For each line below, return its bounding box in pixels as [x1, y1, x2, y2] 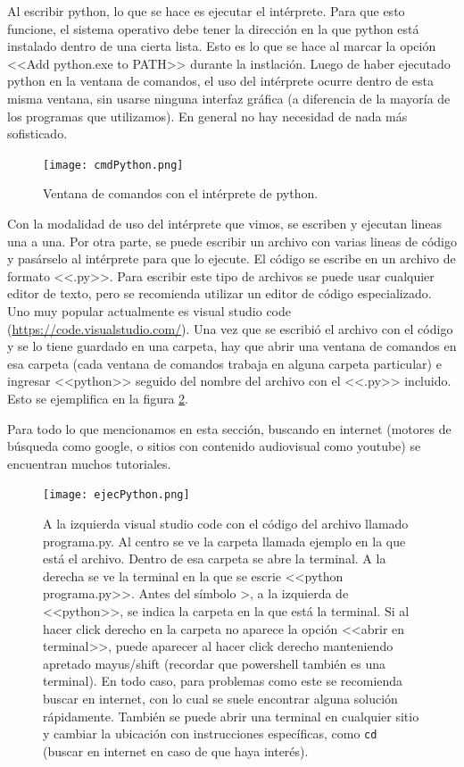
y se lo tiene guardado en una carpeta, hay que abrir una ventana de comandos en [7, 337, 457, 355]
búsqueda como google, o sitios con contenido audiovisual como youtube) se [7, 437, 421, 455]
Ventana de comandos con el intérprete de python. [43, 184, 319, 203]
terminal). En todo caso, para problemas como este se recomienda [43, 671, 403, 690]
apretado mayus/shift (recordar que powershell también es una [43, 654, 385, 672]
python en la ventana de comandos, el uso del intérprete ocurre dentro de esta [7, 71, 434, 90]
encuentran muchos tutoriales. [7, 454, 171, 472]
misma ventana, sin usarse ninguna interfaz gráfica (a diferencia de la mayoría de [7, 88, 451, 107]
